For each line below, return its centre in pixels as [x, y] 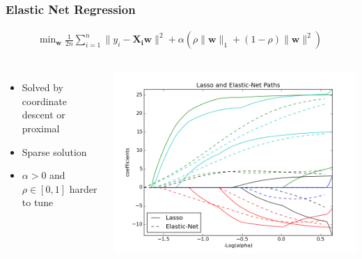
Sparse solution [54, 151]
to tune [38, 202]
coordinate [45, 101]
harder [83, 188]
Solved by [42, 87]
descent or [44, 115]
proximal [41, 128]
